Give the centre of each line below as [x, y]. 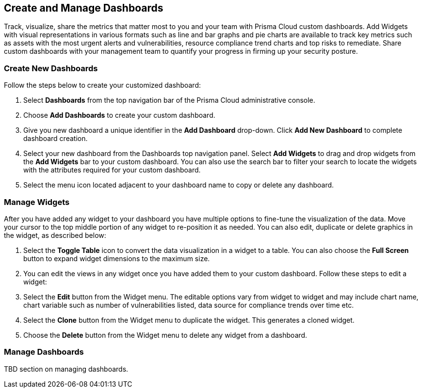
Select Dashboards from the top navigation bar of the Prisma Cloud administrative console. [169, 100]
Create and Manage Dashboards [84, 8]
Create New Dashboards [51, 68]
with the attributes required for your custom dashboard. [112, 170]
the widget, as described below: [55, 235]
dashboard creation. [56, 139]
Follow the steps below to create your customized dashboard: [102, 85]
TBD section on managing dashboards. [66, 369]
